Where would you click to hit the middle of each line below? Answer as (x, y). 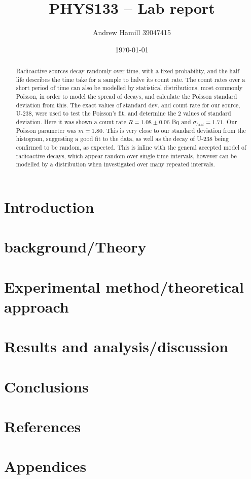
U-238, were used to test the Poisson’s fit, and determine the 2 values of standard (123, 113)
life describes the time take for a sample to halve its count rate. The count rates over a (131, 79)
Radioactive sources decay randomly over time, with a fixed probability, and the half (128, 71)
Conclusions (46, 386)
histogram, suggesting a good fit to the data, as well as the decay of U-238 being (122, 139)
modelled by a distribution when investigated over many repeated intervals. (115, 164)
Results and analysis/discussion (116, 346)
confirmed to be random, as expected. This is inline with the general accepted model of (131, 147)
